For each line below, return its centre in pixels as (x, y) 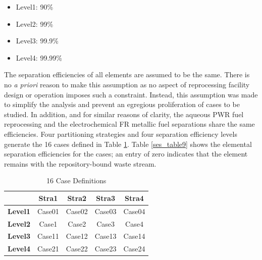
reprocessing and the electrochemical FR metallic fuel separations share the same (129, 124)
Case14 (134, 236)
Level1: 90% (35, 7)
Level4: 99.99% (39, 57)
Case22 (77, 249)
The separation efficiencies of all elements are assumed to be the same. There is (127, 74)
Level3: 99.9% (37, 41)
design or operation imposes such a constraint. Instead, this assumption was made (131, 94)
